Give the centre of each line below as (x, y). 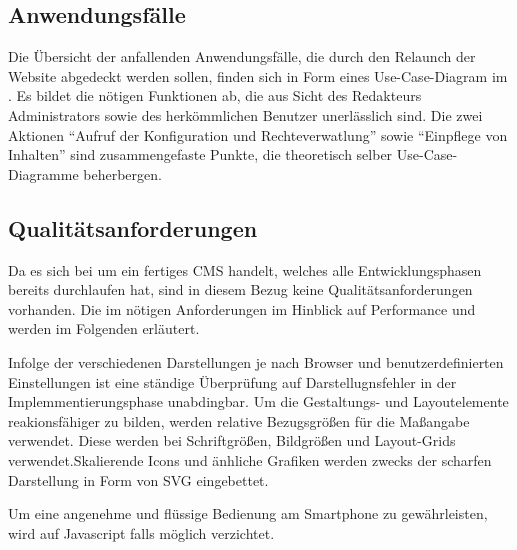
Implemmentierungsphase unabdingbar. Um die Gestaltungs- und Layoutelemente (258, 401)
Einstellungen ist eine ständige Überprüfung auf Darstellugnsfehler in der (232, 381)
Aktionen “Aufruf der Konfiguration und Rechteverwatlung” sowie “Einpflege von (258, 134)
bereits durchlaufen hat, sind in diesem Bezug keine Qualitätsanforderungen (240, 289)
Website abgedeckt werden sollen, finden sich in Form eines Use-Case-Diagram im (258, 75)
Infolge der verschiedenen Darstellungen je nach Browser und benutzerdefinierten (256, 361)
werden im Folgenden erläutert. (104, 328)
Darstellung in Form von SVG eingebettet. (138, 479)
